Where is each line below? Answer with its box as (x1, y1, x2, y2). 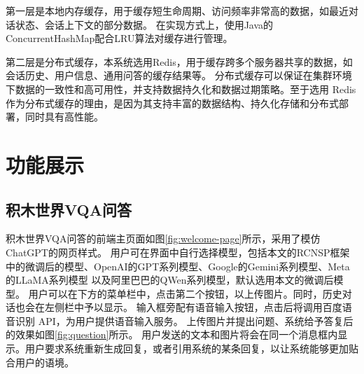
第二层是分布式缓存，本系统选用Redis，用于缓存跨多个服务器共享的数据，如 (6, 54, 353, 69)
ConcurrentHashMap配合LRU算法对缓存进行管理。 (6, 31, 233, 46)
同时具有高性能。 (24, 109, 104, 124)
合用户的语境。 (6, 354, 74, 369)
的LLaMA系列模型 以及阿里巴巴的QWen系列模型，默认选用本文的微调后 (6, 272, 334, 287)
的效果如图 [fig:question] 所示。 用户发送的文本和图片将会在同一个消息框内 (6, 327, 338, 342)
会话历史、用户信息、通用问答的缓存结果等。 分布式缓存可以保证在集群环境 (6, 68, 352, 83)
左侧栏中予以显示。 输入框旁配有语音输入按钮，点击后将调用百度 (44, 300, 342, 314)
